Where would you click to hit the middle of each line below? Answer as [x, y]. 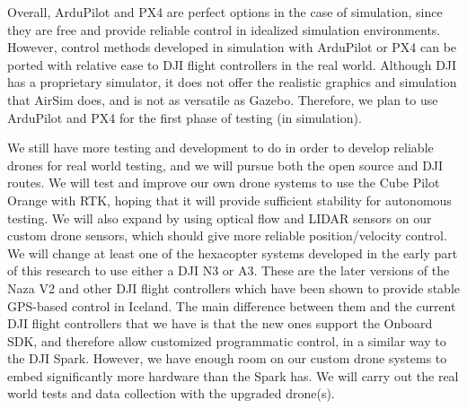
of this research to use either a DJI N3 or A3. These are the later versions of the [229, 270]
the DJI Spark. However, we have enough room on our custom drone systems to [227, 358]
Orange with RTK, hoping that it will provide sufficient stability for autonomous [229, 200]
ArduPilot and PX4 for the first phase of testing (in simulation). [185, 117]
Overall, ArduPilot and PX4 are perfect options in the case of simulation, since [225, 12]
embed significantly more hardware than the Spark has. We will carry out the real [233, 375]
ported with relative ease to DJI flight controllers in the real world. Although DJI [232, 64]
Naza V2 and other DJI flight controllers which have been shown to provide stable [233, 287]
